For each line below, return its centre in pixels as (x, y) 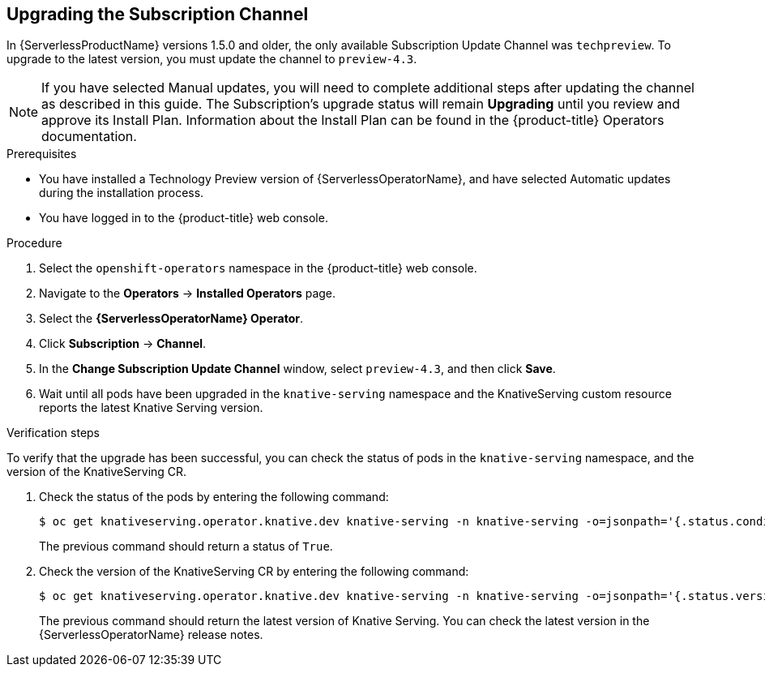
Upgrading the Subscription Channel (158, 14)
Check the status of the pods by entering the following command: (214, 497)
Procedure (34, 243)
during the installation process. (122, 193)
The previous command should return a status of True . (186, 547)
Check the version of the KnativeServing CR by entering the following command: (254, 572)
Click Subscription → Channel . (123, 344)
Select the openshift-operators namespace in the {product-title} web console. (258, 268)
